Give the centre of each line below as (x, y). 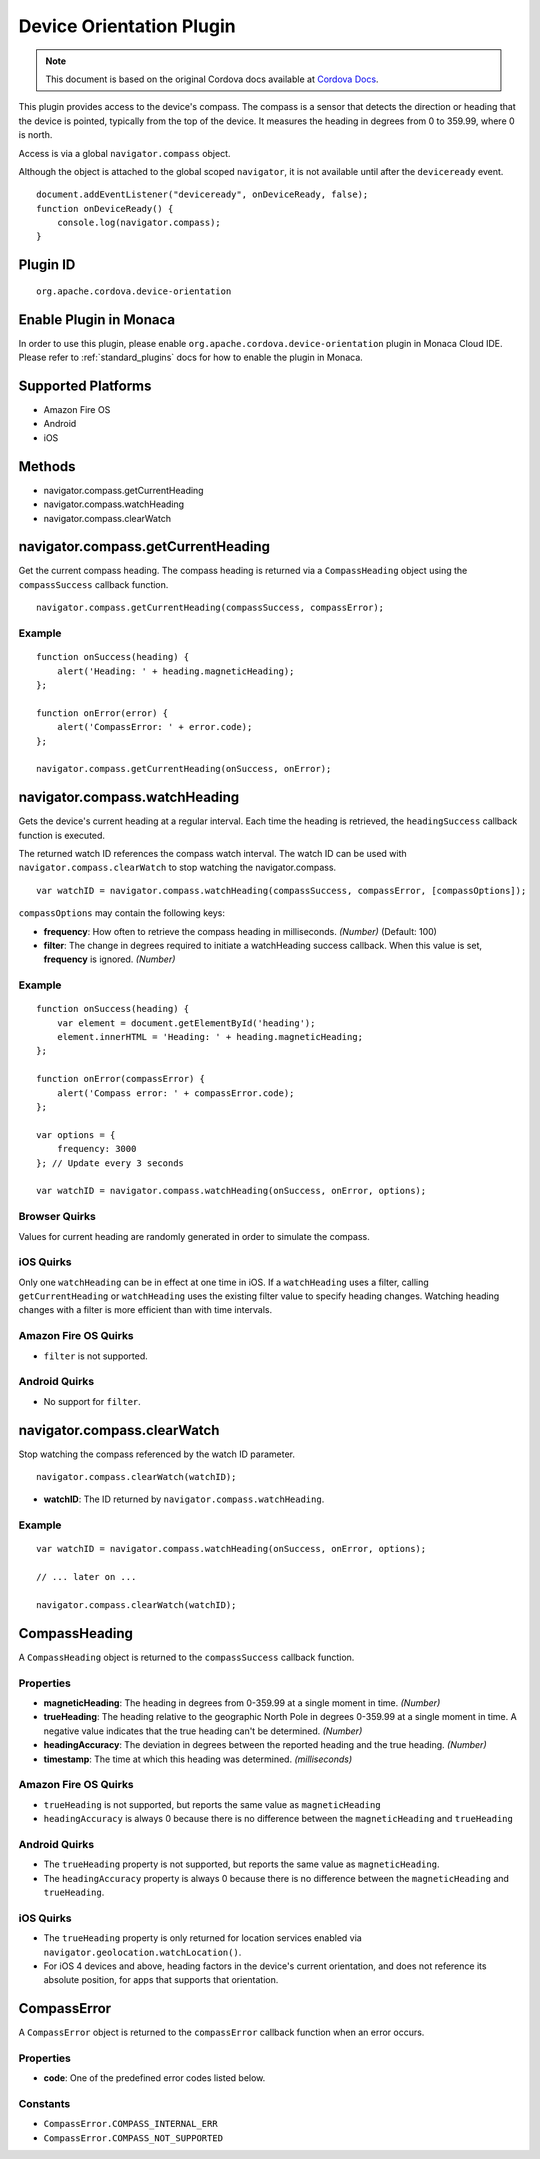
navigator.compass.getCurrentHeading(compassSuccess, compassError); (210, 608)
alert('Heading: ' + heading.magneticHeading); (175, 671)
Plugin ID (47, 265)
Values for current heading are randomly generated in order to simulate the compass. (194, 1236)
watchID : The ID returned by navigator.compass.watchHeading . (184, 1499)
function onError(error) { (102, 713)
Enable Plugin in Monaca (97, 319)
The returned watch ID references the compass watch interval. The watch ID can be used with (212, 853)
